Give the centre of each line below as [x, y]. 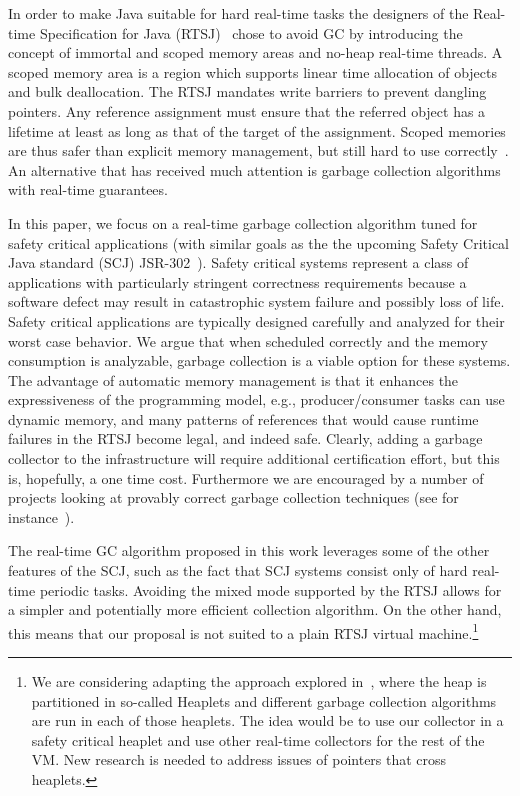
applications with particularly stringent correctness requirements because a [237, 281]
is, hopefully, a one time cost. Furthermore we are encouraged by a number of [246, 477]
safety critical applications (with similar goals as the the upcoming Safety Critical [259, 242]
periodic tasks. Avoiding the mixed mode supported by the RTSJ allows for [270, 589]
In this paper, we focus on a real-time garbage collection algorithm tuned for [243, 222]
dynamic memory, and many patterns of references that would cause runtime [243, 418]
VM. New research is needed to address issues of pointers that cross [239, 759]
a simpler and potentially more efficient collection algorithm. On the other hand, [255, 609]
